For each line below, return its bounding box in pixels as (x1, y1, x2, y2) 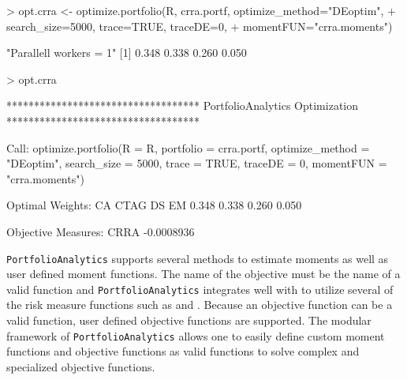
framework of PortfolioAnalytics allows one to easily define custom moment (6, 327, 385, 344)
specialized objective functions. (6, 358, 155, 374)
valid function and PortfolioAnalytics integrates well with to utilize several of (6, 280, 394, 297)
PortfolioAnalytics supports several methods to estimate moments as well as (6, 250, 389, 266)
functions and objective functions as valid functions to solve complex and (6, 343, 360, 359)
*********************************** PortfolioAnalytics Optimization (6, 97, 359, 114)
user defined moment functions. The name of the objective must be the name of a (6, 265, 401, 282)
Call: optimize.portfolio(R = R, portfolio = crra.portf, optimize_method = (6, 139, 370, 156)
